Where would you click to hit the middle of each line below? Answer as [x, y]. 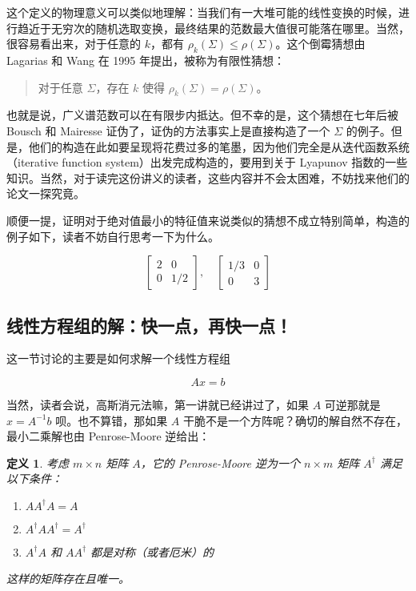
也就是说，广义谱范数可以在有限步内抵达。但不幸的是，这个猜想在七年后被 [202, 115]
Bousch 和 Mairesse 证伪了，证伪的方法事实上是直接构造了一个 [168, 130]
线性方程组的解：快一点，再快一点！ [149, 325]
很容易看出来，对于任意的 [74, 44]
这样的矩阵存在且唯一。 [68, 579]
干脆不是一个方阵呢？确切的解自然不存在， [295, 420]
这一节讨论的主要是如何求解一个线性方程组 [118, 358]
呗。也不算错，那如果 [112, 420]
